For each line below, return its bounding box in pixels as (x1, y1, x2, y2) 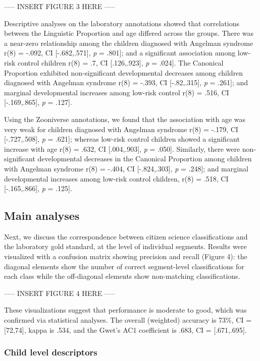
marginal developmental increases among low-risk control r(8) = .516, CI (4, 87, 229, 97)
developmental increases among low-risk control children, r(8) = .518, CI (4, 173, 229, 184)
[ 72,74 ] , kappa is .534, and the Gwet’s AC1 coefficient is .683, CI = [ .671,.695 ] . (4, 324, 247, 335)
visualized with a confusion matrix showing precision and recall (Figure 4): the (4, 251, 247, 262)
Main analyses (4, 208, 80, 223)
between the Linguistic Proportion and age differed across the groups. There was (4, 28, 254, 38)
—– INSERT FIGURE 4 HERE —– (4, 287, 115, 298)
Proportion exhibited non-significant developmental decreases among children (4, 67, 243, 78)
